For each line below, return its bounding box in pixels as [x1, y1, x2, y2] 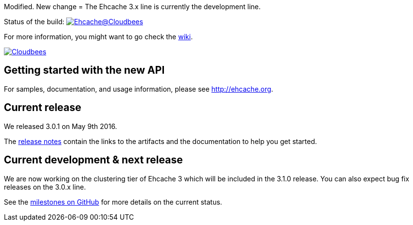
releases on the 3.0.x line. [4, 182, 86, 191]
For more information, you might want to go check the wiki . [4, 32, 193, 41]
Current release [4, 101, 82, 114]
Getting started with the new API [4, 64, 165, 77]
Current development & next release [4, 154, 183, 166]
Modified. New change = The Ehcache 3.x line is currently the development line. [4, 2, 261, 11]
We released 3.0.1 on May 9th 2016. [4, 122, 117, 130]
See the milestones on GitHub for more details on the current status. [4, 197, 222, 206]
